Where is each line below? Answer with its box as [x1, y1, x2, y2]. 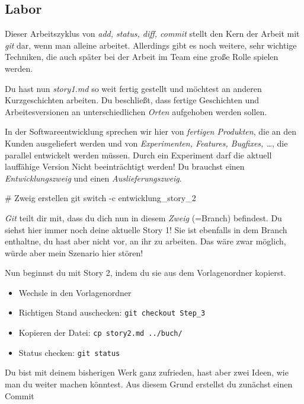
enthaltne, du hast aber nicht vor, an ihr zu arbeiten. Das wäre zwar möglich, [5, 235, 286, 247]
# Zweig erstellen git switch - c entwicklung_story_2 [5, 192, 196, 204]
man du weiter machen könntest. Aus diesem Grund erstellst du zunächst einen [5, 378, 293, 390]
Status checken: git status [18, 346, 120, 358]
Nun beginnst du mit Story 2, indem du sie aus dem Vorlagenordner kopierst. [5, 266, 286, 279]
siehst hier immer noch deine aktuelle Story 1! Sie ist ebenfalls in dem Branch [5, 223, 287, 236]
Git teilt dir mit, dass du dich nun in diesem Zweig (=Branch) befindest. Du [5, 211, 282, 224]
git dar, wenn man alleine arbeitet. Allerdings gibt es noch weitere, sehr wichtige [5, 39, 297, 51]
